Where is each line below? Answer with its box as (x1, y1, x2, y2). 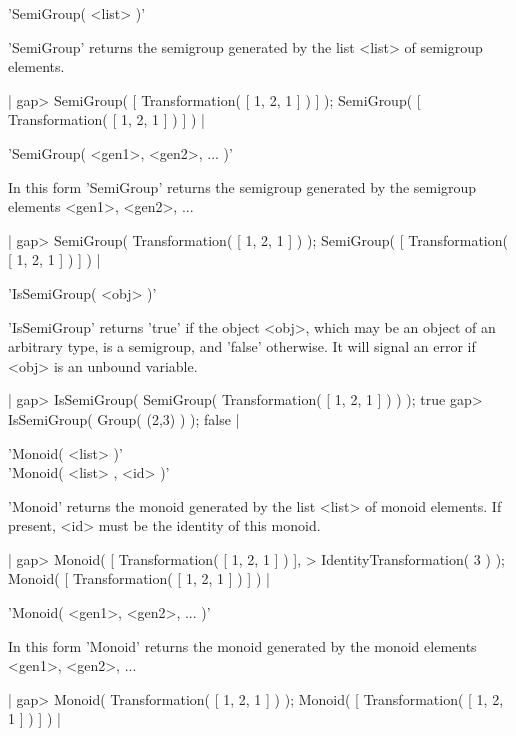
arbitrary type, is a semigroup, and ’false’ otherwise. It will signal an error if (8, 336, 476, 357)
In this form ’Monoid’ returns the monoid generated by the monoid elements (8, 635, 477, 656)
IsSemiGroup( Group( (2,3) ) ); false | (8, 408, 240, 429)
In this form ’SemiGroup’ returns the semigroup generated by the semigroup (8, 176, 477, 197)
